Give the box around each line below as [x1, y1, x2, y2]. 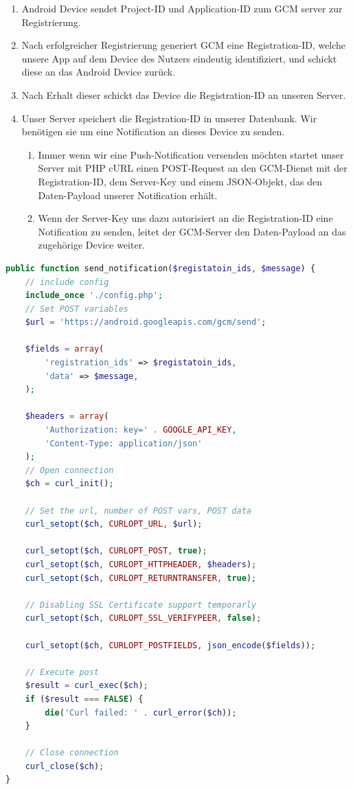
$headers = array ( [25, 411, 109, 422]
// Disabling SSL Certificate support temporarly [25, 599, 257, 610]
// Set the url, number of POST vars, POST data [25, 505, 251, 516]
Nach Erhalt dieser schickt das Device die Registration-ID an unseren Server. [21, 87, 346, 102]
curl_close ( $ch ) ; [25, 761, 104, 771]
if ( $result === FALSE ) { [25, 694, 144, 704]
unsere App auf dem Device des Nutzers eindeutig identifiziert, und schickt [21, 51, 337, 65]
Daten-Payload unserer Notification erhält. [38, 187, 218, 202]
